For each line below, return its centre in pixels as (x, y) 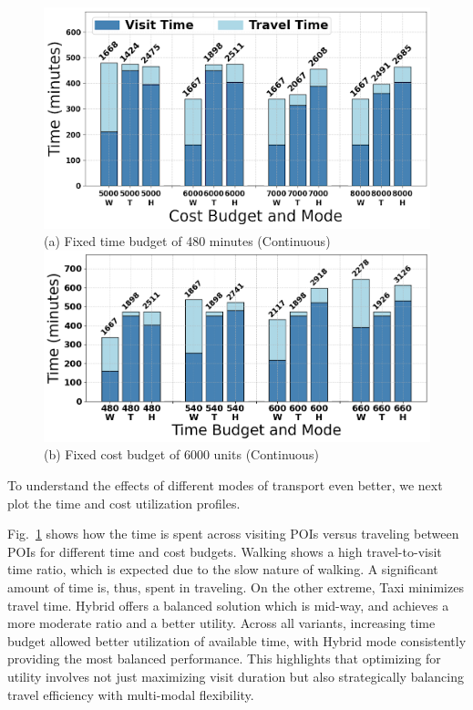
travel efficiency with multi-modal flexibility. (131, 694)
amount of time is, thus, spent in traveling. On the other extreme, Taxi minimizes (236, 587)
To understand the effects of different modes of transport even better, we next (225, 485)
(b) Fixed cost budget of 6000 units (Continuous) (181, 454)
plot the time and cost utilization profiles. (124, 503)
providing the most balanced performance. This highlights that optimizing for (224, 659)
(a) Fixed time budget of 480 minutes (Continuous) (187, 241)
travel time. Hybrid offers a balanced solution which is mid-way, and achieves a (228, 605)
